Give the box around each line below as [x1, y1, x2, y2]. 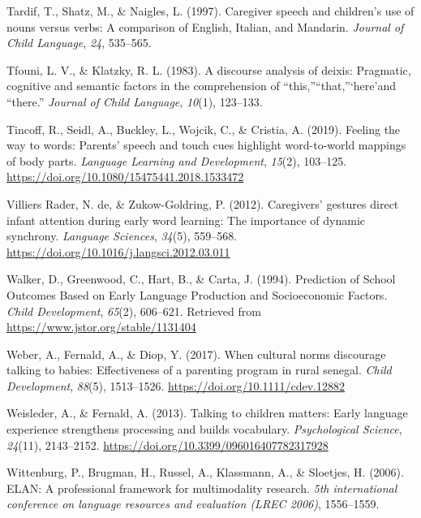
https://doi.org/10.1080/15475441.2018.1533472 [6, 168, 244, 185]
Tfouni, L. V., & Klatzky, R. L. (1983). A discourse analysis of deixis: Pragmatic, [6, 61, 411, 78]
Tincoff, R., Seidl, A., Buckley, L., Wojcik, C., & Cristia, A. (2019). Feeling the [6, 120, 401, 137]
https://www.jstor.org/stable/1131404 [6, 318, 196, 335]
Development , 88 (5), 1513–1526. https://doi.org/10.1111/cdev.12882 [6, 377, 346, 394]
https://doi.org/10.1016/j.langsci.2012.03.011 [6, 243, 230, 260]
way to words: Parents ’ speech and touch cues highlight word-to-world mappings [6, 136, 406, 153]
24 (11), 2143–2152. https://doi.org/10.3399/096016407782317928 [6, 436, 329, 453]
